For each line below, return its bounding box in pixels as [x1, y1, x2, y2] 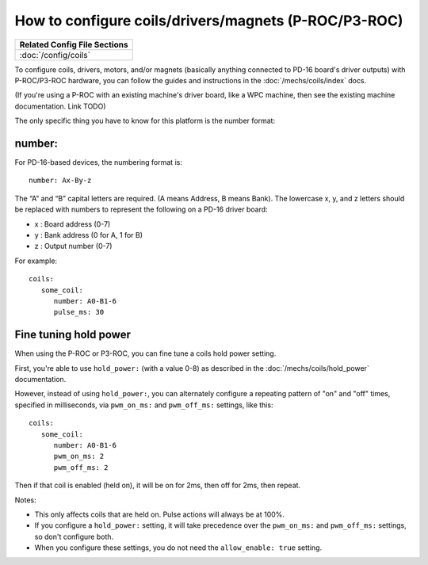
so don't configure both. [34, 532, 114, 541]
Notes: [14, 495, 36, 505]
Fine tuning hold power [14, 328, 131, 342]
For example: [14, 256, 58, 265]
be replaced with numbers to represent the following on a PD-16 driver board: [14, 204, 269, 214]
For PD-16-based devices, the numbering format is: [14, 158, 182, 167]
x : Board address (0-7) [34, 219, 111, 229]
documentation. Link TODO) [14, 101, 106, 111]
